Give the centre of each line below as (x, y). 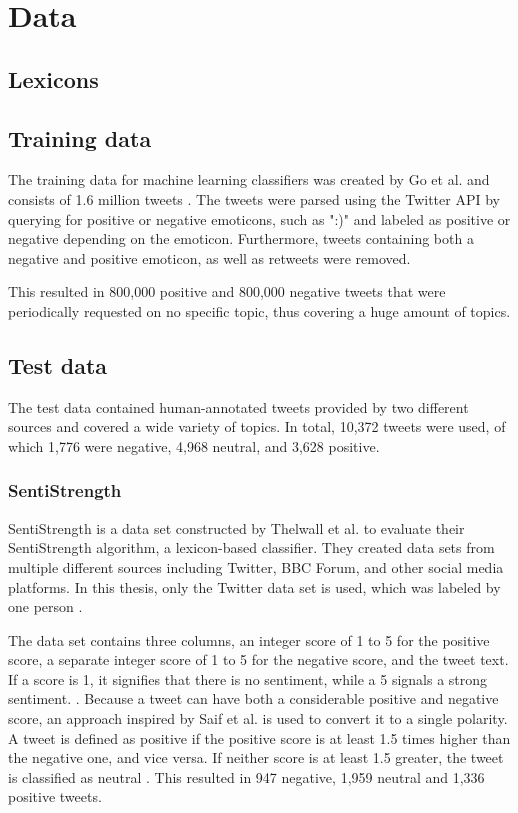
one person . (45, 606)
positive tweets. (55, 796)
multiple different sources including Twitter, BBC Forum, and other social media (256, 566)
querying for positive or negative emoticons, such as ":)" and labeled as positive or (259, 218)
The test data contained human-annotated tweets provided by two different (238, 406)
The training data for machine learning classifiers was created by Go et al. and (249, 179)
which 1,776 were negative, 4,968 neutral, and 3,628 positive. (194, 445)
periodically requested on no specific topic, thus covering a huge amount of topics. (259, 310)
